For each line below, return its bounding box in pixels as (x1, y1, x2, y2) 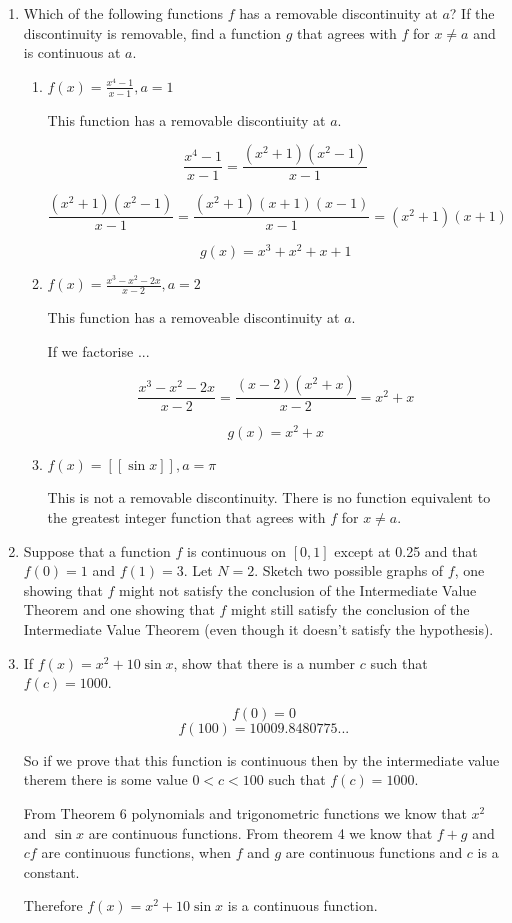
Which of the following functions (23, 3, 224, 23)
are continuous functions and (285, 842, 463, 863)
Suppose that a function (23, 540, 171, 561)
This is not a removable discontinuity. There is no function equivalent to (47, 487, 491, 508)
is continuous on (187, 540, 287, 561)
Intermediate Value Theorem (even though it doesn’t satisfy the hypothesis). (23, 619, 494, 640)
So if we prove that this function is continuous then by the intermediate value (23, 749, 500, 770)
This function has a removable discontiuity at (47, 109, 326, 130)
